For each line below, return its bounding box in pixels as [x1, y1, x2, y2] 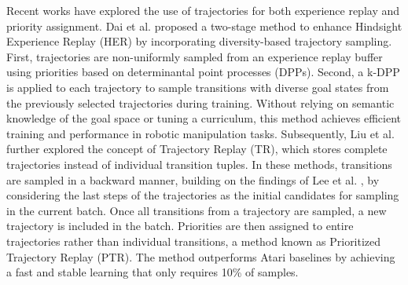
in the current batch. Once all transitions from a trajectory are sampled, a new [6, 202, 387, 218]
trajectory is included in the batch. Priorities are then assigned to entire [6, 217, 354, 234]
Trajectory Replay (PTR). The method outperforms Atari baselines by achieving [6, 248, 395, 265]
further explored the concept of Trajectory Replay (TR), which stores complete [6, 141, 388, 157]
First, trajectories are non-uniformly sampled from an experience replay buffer [6, 48, 383, 64]
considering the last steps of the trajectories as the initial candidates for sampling [6, 187, 399, 203]
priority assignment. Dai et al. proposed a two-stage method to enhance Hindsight [6, 17, 402, 34]
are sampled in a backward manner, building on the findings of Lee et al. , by [6, 171, 380, 188]
